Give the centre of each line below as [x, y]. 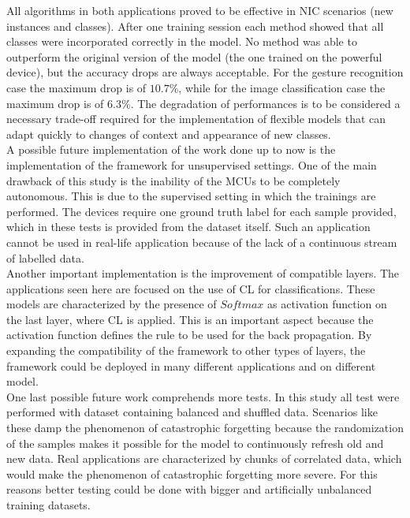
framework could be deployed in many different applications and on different [191, 365]
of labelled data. [45, 257]
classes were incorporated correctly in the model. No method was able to [182, 41]
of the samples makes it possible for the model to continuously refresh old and [195, 443]
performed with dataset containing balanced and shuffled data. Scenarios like [192, 412]
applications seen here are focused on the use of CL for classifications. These [191, 288]
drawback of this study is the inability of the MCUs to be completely [173, 180]
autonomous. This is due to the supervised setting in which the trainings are [191, 196]
